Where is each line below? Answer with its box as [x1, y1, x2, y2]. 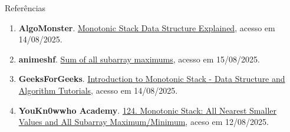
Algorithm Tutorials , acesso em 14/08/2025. [18, 84, 178, 96]
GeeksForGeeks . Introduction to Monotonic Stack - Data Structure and [18, 72, 285, 85]
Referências [5, 2, 46, 14]
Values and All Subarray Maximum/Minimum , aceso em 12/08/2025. [18, 115, 269, 128]
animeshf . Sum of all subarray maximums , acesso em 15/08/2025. [18, 52, 260, 65]
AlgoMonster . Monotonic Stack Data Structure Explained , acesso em [18, 21, 275, 34]
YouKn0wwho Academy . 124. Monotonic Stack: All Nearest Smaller [18, 104, 277, 116]
